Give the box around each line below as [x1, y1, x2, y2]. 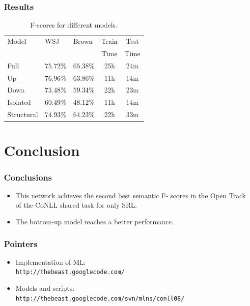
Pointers [4, 237, 38, 249]
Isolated [7, 97, 31, 107]
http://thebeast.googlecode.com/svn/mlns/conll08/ [15, 295, 185, 302]
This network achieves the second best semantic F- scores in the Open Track [15, 190, 246, 200]
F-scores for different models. [30, 20, 117, 30]
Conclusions [4, 171, 52, 183]
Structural [7, 109, 38, 120]
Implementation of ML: [15, 256, 86, 267]
